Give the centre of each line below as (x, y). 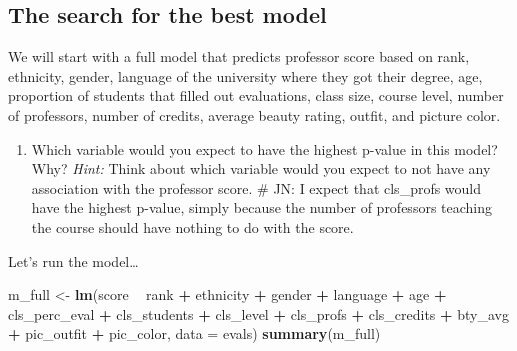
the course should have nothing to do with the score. (192, 226)
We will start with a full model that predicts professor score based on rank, (239, 56)
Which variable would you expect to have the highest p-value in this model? (264, 148)
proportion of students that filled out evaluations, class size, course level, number (256, 95)
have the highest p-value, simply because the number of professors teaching (262, 207)
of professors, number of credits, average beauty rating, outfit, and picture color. (254, 114)
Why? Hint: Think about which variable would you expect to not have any (261, 168)
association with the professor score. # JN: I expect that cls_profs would (256, 187)
